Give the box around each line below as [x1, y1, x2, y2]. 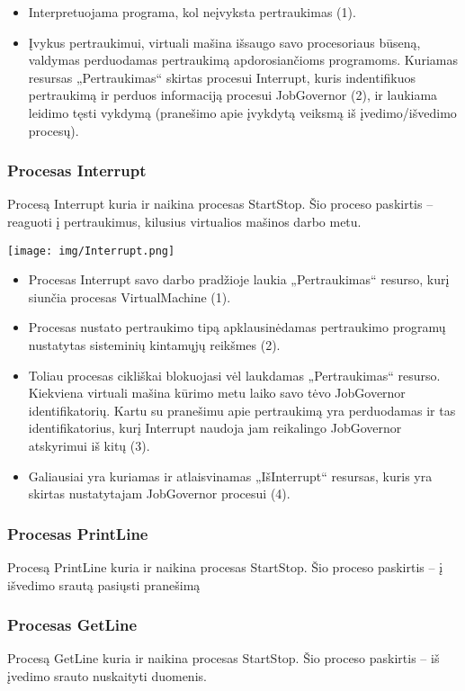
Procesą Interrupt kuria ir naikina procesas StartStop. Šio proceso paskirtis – [7, 194, 434, 213]
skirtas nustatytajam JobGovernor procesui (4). [28, 484, 291, 503]
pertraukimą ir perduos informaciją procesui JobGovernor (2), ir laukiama [28, 85, 438, 104]
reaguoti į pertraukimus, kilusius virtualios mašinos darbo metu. [7, 211, 362, 230]
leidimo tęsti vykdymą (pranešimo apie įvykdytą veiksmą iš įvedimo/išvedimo [28, 103, 457, 121]
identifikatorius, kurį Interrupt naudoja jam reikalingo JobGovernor [28, 418, 402, 437]
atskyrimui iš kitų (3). [28, 435, 150, 454]
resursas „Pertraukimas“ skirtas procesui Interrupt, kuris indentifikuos [28, 67, 416, 86]
